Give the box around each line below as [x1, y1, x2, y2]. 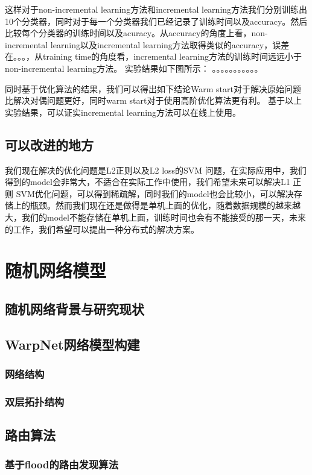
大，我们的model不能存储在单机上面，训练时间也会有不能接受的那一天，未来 [5, 210, 306, 223]
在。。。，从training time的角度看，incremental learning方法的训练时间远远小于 [5, 50, 302, 63]
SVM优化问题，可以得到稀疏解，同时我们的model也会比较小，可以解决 [16, 187, 294, 200]
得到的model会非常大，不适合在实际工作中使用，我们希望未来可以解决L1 [5, 175, 290, 188]
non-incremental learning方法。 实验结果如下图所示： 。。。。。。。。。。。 [5, 61, 263, 74]
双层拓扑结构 [5, 394, 65, 409]
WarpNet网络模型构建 [5, 335, 140, 353]
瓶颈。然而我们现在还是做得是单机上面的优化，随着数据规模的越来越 [30, 199, 301, 212]
